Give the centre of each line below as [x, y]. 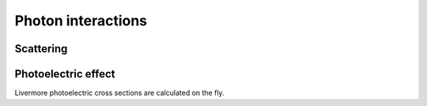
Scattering [41, 49]
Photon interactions [81, 21]
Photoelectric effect [65, 74]
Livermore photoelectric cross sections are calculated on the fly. [119, 93]
